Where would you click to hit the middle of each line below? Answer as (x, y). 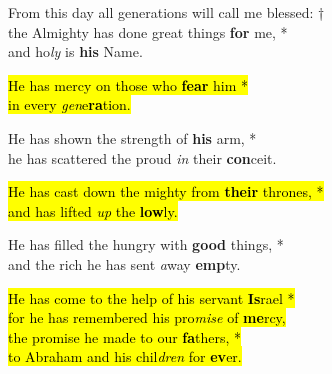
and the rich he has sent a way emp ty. (124, 263)
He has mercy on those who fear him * (128, 84)
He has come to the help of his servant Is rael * (151, 297)
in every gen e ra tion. (69, 104)
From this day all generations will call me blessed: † (166, 12)
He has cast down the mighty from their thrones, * (166, 191)
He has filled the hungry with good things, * (146, 244)
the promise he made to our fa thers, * (125, 336)
